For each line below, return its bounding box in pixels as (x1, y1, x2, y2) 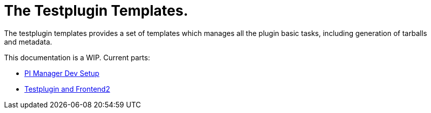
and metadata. (4, 37, 52, 46)
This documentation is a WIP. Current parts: (4, 53, 150, 62)
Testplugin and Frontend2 (24, 84, 110, 93)
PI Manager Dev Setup (24, 68, 100, 78)
